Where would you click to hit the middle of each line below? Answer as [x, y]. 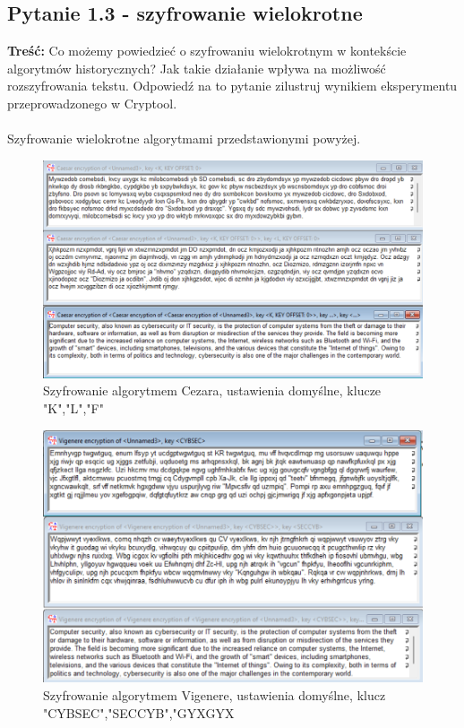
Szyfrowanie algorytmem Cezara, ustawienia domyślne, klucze [212, 390]
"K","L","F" [73, 408]
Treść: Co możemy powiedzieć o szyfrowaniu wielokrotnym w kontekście [207, 51]
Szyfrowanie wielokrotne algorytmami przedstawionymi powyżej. [184, 139]
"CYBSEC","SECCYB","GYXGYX [139, 712]
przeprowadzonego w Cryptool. [92, 103]
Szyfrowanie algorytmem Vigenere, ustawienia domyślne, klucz [215, 695]
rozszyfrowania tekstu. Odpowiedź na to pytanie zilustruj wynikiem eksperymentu [232, 86]
